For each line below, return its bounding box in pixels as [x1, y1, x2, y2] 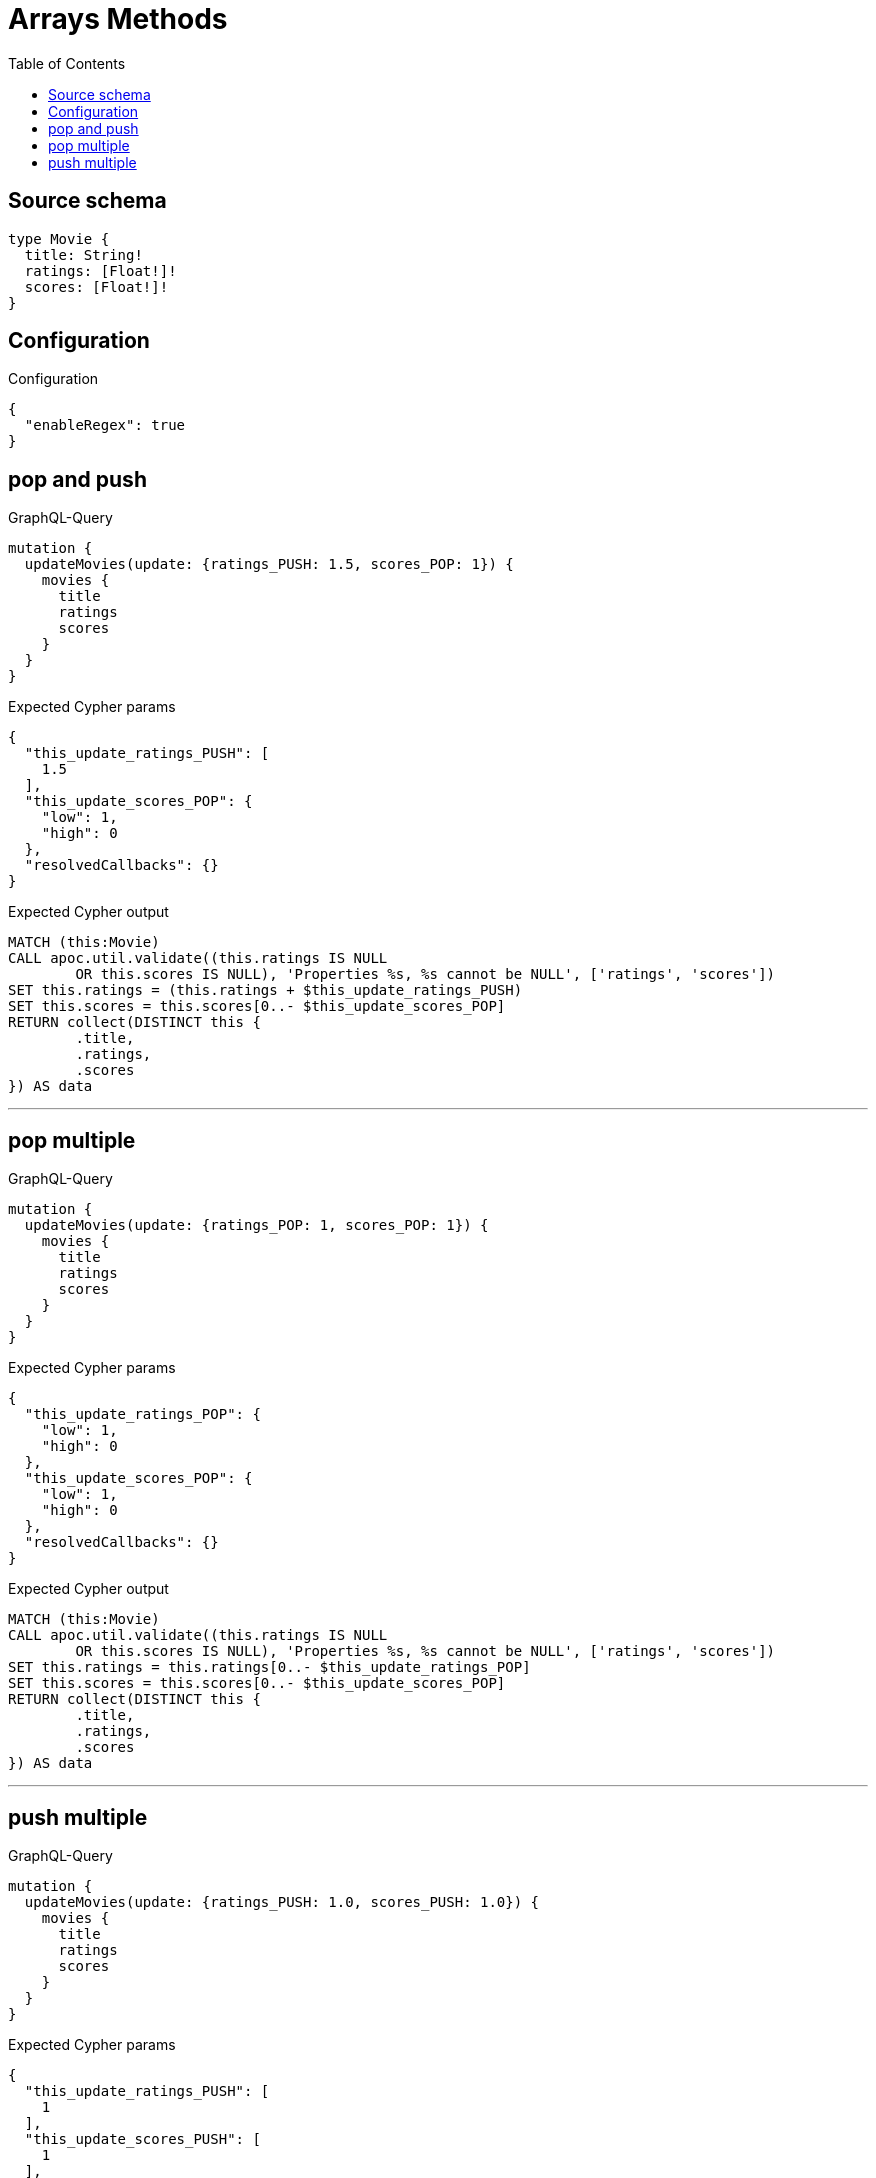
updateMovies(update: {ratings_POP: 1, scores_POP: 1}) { [24, 1217, 489, 1234]
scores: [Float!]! [24, 278, 169, 295]
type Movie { [8, 230, 110, 247]
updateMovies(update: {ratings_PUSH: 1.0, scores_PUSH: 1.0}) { [24, 1893, 540, 1910]
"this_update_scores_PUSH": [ [24, 2130, 261, 2147]
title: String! [24, 246, 143, 263]
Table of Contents [8, 54, 126, 72]
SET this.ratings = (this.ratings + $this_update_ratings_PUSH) [8, 982, 523, 999]
